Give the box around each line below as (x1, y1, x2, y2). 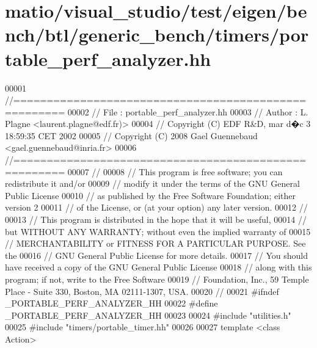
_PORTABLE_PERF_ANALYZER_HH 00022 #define (5, 297, 218, 310)
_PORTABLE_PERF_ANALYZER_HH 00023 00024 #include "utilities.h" (5, 308, 291, 321)
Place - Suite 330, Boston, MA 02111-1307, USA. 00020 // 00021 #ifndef (5, 285, 279, 297)
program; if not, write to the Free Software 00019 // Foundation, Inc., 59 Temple (5, 273, 309, 285)
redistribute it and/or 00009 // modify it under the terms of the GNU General (5, 177, 300, 190)
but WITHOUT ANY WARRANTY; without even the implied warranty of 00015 (5, 225, 311, 237)
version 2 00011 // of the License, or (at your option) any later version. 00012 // (5, 201, 308, 214)
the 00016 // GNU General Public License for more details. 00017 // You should (5, 248, 308, 261)
